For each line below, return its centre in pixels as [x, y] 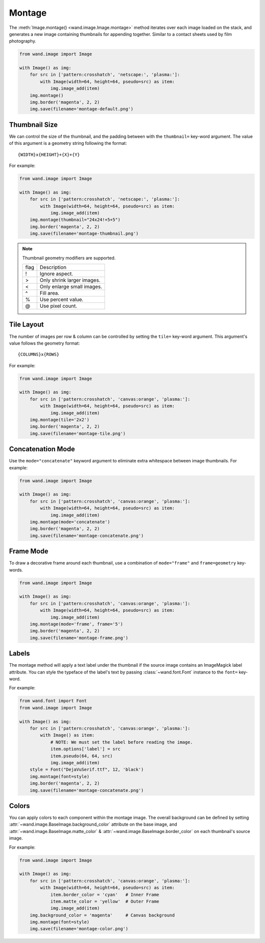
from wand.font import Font [53, 701]
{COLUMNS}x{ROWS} [39, 354]
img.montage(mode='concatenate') [70, 522]
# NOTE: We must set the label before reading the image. [122, 742]
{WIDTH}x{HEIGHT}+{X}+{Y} [49, 154]
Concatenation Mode [42, 449]
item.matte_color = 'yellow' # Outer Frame [105, 901]
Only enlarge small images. [71, 286]
